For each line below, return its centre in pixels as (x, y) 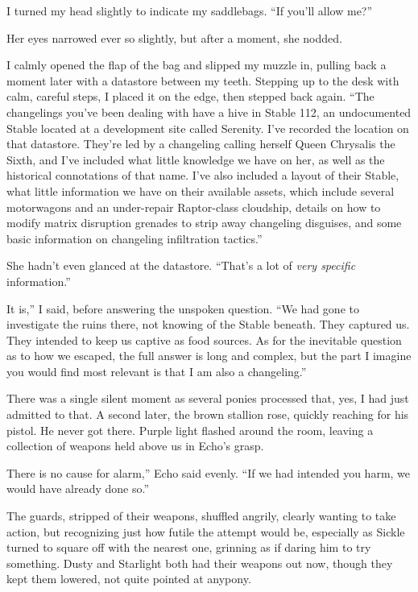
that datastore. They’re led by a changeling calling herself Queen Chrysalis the (201, 144)
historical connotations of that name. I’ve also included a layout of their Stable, (203, 175)
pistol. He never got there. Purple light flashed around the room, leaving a (190, 430)
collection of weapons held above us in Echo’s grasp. (135, 446)
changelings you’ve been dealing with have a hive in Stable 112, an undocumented (209, 112)
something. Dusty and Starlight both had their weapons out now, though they (200, 563)
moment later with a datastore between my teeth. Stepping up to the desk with (203, 80)
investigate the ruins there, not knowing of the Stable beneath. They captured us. (208, 324)
